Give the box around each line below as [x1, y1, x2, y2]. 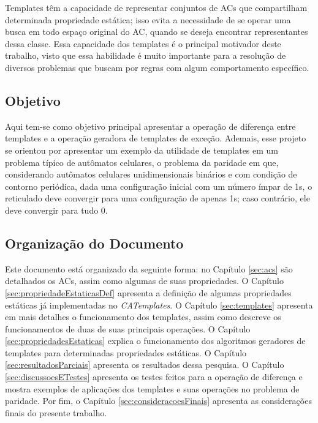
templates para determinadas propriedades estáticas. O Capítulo [5, 346, 247, 359]
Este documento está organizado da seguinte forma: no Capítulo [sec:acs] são [5, 262, 293, 275]
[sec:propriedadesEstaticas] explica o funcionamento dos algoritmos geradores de [5, 334, 306, 347]
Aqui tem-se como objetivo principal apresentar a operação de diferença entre [5, 119, 296, 132]
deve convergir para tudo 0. [5, 203, 108, 216]
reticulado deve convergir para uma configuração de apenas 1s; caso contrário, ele [5, 192, 310, 204]
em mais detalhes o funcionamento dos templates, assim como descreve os [5, 310, 281, 323]
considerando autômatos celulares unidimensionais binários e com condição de [5, 168, 297, 181]
